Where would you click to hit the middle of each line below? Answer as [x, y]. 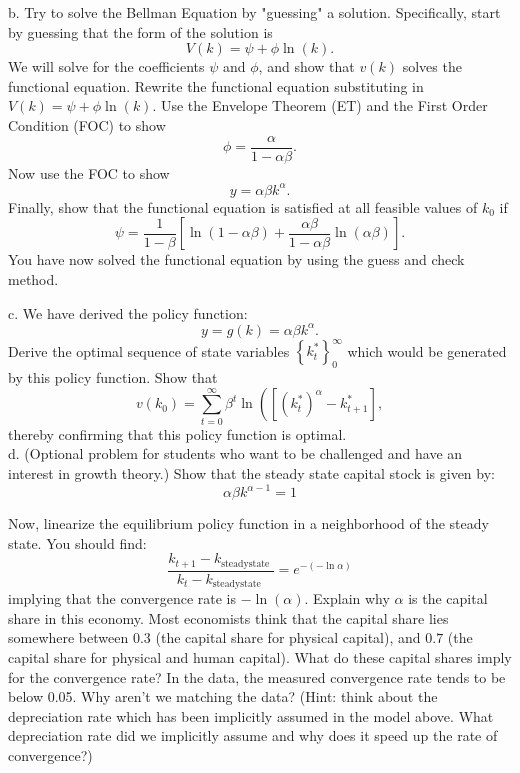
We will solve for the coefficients [106, 66]
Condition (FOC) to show [87, 124]
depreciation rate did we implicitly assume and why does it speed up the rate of [253, 735]
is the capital [448, 598]
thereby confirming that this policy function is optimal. [177, 433]
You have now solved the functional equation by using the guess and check [236, 259]
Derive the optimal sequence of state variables [149, 350]
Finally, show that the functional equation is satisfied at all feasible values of [243, 206]
